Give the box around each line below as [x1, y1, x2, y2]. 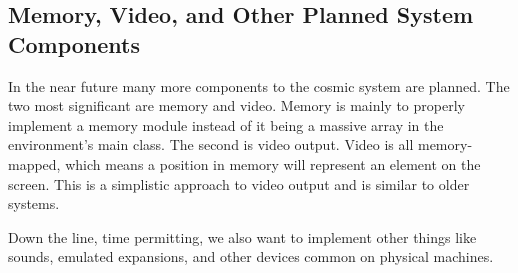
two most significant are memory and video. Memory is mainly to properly [8, 95, 465, 116]
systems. [8, 193, 60, 214]
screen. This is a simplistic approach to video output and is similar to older [8, 173, 470, 194]
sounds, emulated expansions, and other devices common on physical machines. [8, 246, 494, 267]
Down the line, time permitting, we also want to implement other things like [8, 226, 477, 247]
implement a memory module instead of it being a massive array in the [8, 114, 444, 135]
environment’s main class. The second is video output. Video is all [8, 134, 414, 155]
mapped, [8, 153, 61, 174]
